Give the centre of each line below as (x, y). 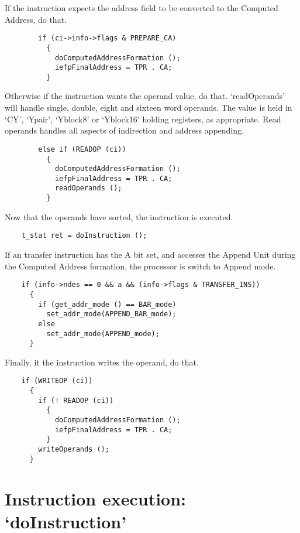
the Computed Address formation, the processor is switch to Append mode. (140, 266)
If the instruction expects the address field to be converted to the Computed (142, 8)
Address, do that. (36, 19)
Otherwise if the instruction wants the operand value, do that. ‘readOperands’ (145, 96)
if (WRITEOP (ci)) (57, 381)
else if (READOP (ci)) (82, 149)
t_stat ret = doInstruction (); (84, 236)
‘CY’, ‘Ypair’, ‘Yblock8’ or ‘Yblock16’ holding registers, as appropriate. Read (143, 119)
